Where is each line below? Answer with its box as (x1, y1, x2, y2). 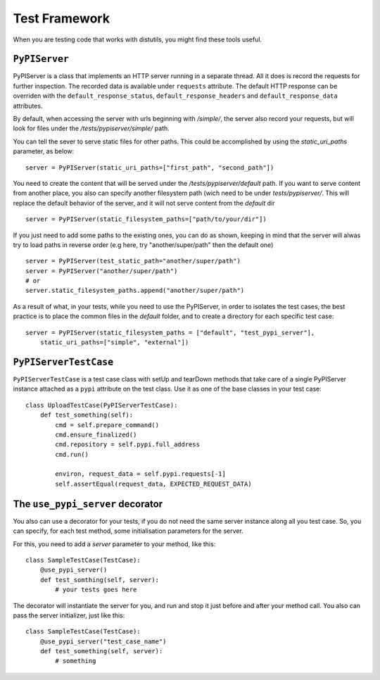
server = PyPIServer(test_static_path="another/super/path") (25, 257, 241, 265)
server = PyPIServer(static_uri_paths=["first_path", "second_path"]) (25, 163, 274, 172)
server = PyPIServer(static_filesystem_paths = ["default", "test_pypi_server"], (25, 328, 315, 336)
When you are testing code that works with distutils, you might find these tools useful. (13, 35, 262, 44)
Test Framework (13, 11, 110, 26)
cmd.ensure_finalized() (55, 430, 137, 439)
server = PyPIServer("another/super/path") (25, 267, 178, 275)
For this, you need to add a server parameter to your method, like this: (13, 539, 216, 548)
